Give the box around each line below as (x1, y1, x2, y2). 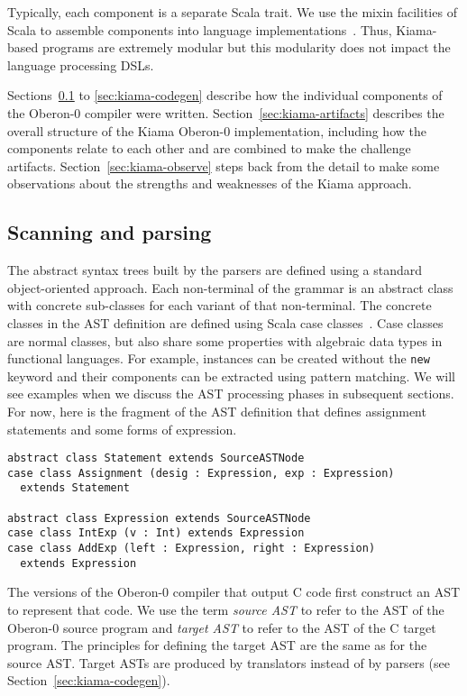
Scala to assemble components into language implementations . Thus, (7, 20, 392, 39)
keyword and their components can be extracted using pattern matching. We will (7, 366, 455, 385)
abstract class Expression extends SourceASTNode (7, 511, 311, 525)
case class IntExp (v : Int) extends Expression (7, 527, 305, 540)
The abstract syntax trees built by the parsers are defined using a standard (7, 261, 423, 279)
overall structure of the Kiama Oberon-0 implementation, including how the (7, 121, 426, 140)
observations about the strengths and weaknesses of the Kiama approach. (7, 174, 412, 193)
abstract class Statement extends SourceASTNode (7, 452, 305, 465)
